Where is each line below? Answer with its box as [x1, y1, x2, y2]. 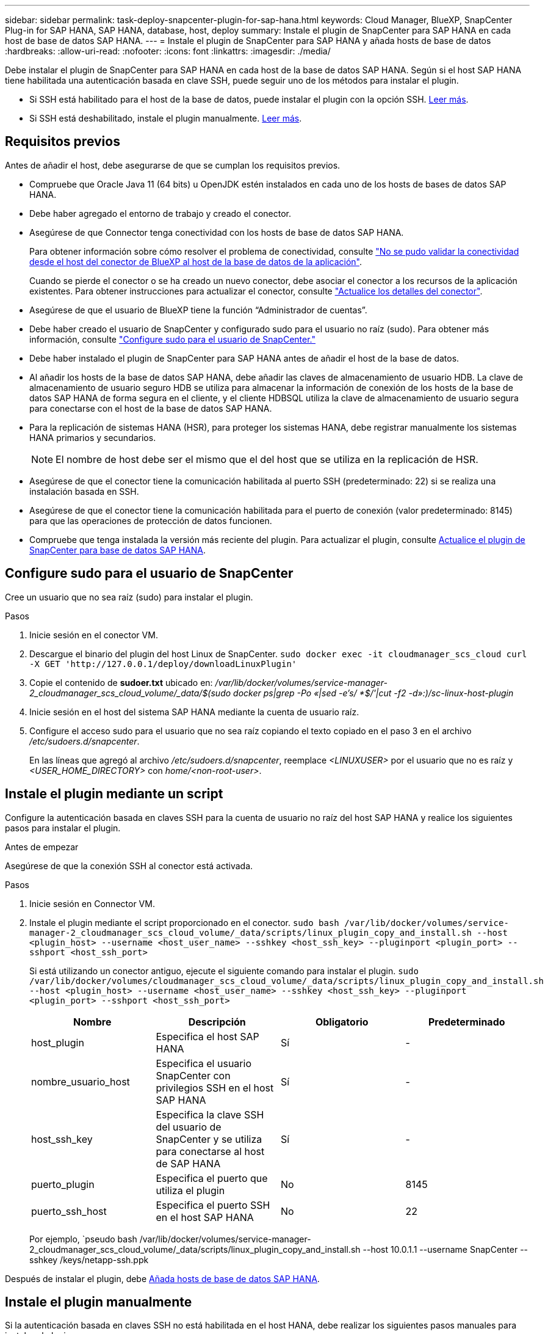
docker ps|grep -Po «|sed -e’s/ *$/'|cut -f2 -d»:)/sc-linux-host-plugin [233, 687, 514, 698]
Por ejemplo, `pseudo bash [29, 1233, 137, 1244]
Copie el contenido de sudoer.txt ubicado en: [29, 677, 213, 688]
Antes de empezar [5, 841, 79, 852]
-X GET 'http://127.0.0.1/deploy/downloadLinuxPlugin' [29, 658, 297, 669]
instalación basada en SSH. [29, 486, 139, 497]
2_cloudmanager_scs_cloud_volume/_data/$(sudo [29, 687, 231, 698]
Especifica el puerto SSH [156, 1198, 270, 1211]
